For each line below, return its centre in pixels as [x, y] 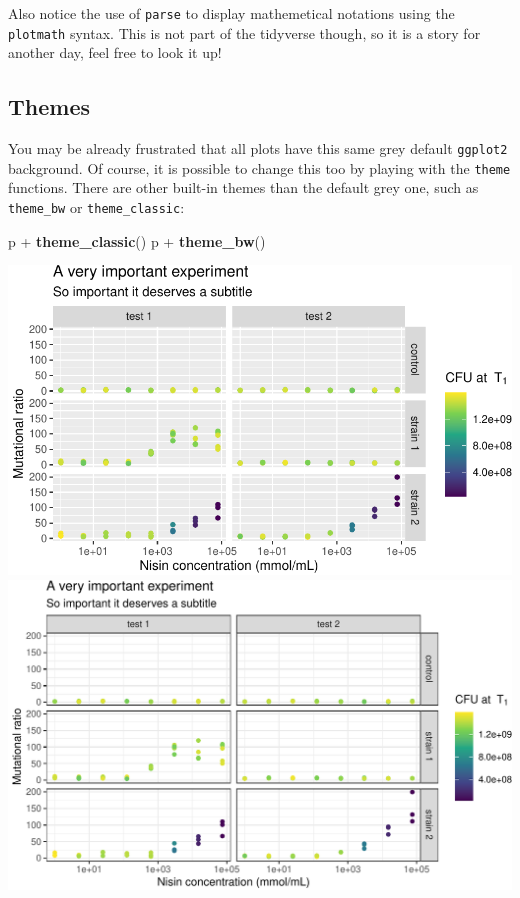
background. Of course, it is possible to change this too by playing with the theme [259, 167]
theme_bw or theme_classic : [96, 207]
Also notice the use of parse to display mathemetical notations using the [231, 13]
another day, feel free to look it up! [115, 52]
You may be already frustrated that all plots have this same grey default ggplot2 [258, 148]
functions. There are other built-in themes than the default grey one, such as [243, 187]
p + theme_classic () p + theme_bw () [137, 240]
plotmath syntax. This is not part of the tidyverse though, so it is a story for [244, 32]
